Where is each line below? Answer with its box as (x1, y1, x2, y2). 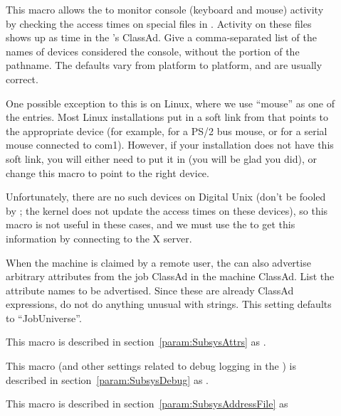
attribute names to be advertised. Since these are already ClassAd (6, 282, 294, 297)
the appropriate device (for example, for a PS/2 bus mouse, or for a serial (6, 123, 327, 138)
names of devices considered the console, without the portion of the (6, 43, 300, 58)
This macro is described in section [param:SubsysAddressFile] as (6, 396, 288, 411)
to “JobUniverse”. (6, 310, 82, 325)
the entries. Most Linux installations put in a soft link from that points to (6, 110, 329, 124)
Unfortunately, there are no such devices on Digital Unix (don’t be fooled (6, 189, 326, 204)
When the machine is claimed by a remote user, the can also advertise (6, 255, 311, 270)
